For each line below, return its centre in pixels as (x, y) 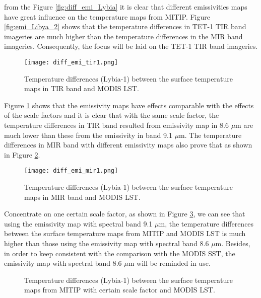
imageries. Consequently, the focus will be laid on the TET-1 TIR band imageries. (131, 46)
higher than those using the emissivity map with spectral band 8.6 (107, 243)
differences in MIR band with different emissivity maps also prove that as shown (128, 145)
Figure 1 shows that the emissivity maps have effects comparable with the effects (129, 105)
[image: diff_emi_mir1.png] (71, 171)
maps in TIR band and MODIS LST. (82, 88)
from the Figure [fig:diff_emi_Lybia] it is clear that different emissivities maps (126, 7)
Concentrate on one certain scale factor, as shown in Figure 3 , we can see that (125, 214)
